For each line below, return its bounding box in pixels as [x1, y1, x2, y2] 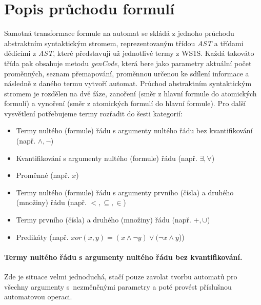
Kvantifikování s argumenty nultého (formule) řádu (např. [16, 152, 197, 163]
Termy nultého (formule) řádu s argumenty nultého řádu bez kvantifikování [16, 125, 253, 136]
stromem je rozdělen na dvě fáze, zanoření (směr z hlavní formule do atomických [4, 88, 257, 98]
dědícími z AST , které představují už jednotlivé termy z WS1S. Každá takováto [4, 48, 254, 58]
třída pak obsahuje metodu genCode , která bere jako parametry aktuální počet [4, 57, 252, 68]
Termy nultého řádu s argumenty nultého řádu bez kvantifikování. [4, 251, 243, 262]
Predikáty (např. [16, 231, 69, 242]
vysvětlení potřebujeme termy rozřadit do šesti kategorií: [4, 108, 183, 118]
